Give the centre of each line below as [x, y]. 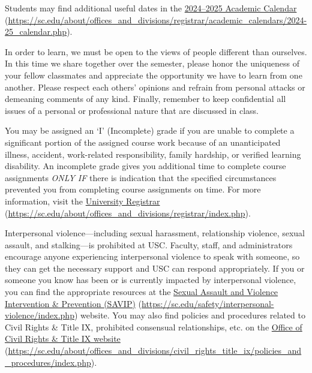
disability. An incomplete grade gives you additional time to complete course [145, 166]
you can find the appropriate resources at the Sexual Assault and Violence [142, 292]
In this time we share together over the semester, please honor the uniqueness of [152, 63]
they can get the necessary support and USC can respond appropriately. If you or [155, 268]
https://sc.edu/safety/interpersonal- [208, 303]
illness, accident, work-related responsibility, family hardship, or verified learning [153, 154]
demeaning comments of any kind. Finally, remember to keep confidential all [145, 99]
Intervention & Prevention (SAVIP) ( [73, 303]
